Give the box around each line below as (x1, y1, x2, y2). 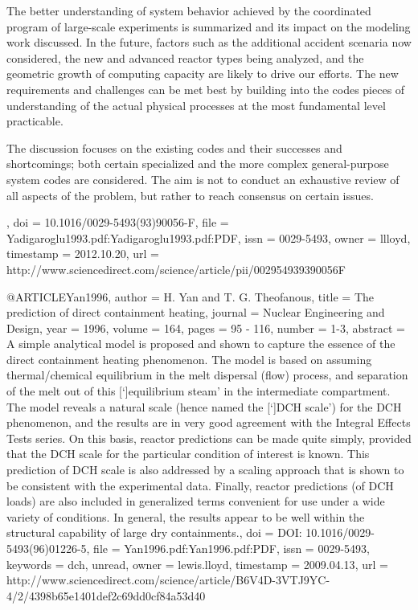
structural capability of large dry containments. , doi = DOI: (6, 524, 302, 541)
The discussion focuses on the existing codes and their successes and (6, 139, 342, 156)
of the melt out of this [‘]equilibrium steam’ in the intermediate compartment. (6, 383, 391, 399)
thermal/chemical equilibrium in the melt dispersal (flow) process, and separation (6, 366, 408, 383)
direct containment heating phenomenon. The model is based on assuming (6, 350, 372, 367)
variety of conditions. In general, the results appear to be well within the (6, 508, 365, 525)
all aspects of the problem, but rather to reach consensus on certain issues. (6, 186, 374, 203)
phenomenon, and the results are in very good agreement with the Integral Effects (6, 414, 411, 431)
